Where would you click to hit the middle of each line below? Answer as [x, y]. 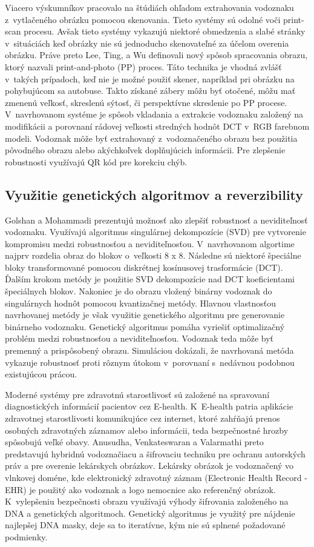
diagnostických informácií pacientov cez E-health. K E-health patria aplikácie [149, 406]
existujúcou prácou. [41, 374]
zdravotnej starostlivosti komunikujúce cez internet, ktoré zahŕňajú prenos [142, 418]
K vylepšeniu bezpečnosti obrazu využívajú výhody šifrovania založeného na [147, 501]
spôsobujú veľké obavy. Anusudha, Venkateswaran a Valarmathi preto [134, 442]
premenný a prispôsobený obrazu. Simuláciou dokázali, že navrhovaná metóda [149, 350]
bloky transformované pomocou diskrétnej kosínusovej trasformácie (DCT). [144, 267]
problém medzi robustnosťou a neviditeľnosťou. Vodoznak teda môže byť [139, 338]
